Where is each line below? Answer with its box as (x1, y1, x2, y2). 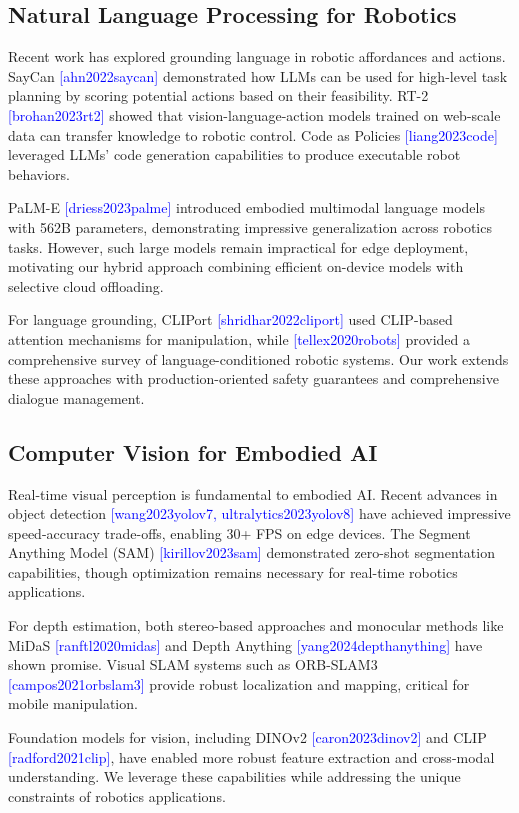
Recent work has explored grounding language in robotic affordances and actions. (8, 46, 506, 67)
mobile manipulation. (8, 693, 138, 714)
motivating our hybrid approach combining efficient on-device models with (8, 256, 464, 277)
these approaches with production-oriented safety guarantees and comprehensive (8, 368, 499, 389)
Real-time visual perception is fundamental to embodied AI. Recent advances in (8, 483, 498, 504)
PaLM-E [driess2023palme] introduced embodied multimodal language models (8, 197, 485, 218)
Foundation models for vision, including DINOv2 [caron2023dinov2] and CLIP (8, 727, 487, 748)
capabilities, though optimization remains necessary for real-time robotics (8, 561, 458, 582)
